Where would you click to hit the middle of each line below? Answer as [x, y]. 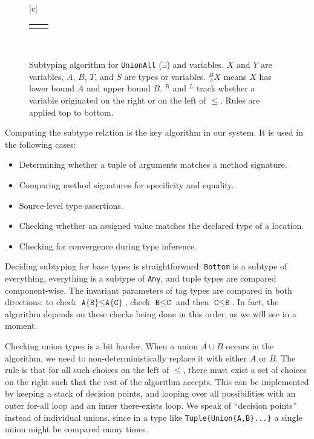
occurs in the [250, 346]
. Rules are [240, 100]
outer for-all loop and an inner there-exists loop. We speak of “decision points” [151, 405]
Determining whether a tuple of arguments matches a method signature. [153, 164]
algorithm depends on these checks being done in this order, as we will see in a [151, 313]
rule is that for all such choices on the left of [87, 370]
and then [192, 302]
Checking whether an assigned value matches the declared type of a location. [162, 226]
